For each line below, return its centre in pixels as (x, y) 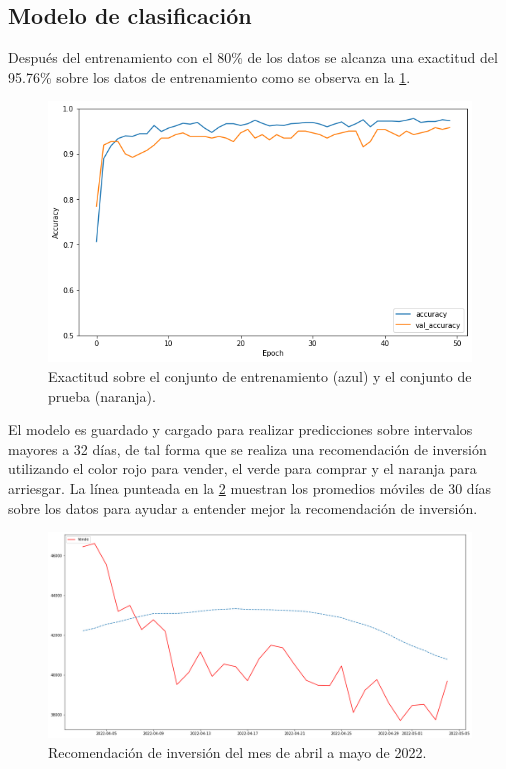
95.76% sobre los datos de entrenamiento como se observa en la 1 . (209, 76)
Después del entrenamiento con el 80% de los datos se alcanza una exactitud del (253, 57)
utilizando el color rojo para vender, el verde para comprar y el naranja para (242, 468)
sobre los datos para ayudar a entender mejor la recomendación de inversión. (243, 507)
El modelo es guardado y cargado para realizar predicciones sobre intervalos (240, 429)
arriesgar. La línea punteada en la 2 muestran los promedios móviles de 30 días (250, 488)
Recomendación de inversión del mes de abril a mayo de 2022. (237, 752)
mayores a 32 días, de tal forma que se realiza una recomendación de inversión (247, 448)
